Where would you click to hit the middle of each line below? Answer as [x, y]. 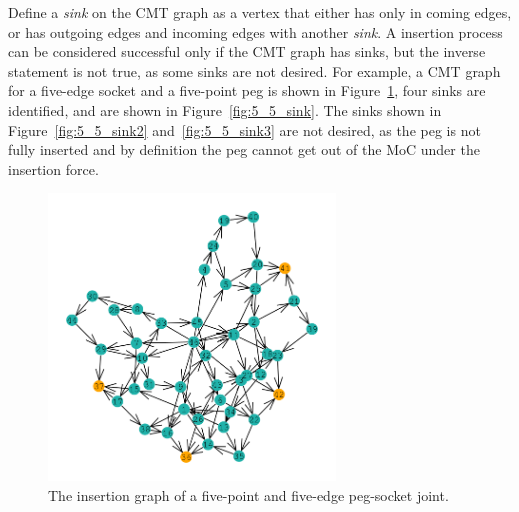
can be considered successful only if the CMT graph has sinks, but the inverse [247, 51]
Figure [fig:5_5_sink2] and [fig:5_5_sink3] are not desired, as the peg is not [244, 129]
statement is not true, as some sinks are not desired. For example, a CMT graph [254, 70]
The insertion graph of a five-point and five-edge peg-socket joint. [248, 494]
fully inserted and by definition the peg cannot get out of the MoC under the [244, 149]
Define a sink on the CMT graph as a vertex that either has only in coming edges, [260, 12]
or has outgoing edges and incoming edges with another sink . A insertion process [255, 31]
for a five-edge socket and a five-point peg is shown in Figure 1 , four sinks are [247, 90]
